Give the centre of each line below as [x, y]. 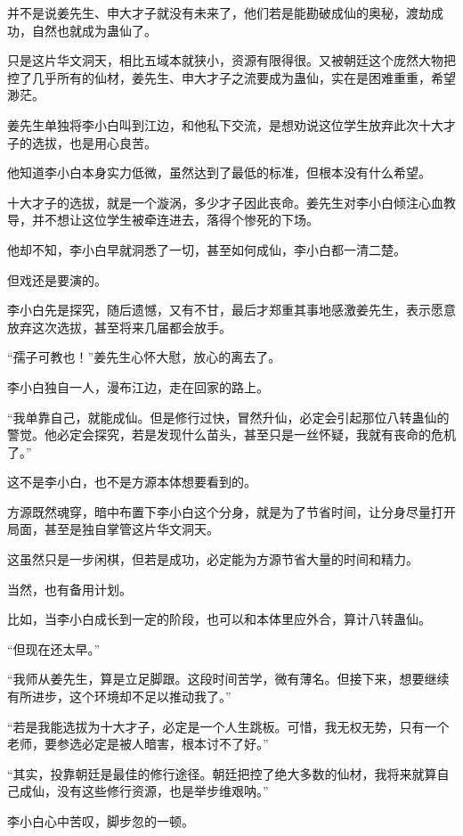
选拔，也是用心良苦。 [94, 142]
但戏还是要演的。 [57, 279]
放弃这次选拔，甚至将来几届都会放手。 [119, 327]
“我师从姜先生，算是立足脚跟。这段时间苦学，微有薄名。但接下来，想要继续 [228, 679]
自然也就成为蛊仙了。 [94, 30]
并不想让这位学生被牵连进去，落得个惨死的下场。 [175, 220]
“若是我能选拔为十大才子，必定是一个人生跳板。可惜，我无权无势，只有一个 [228, 726]
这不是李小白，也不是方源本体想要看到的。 [132, 482]
